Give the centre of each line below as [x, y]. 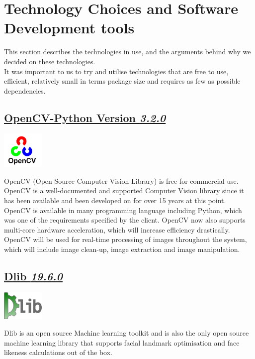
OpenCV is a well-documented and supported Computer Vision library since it [124, 190]
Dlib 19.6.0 [33, 276]
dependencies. [25, 90]
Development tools [69, 28]
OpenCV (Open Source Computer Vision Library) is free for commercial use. [121, 180]
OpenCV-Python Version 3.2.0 [85, 117]
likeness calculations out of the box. [58, 352]
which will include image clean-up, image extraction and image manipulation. [122, 249]
